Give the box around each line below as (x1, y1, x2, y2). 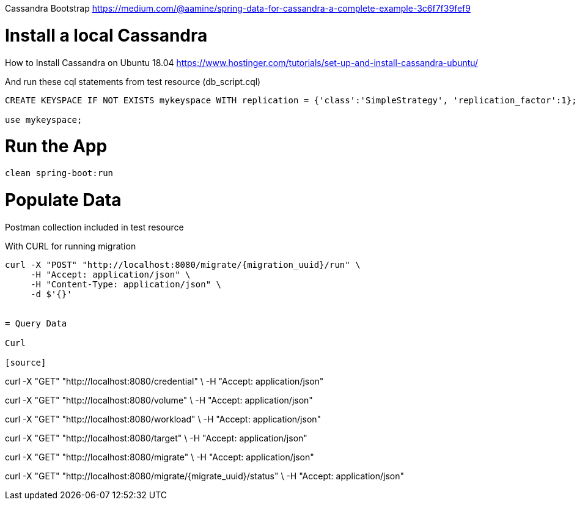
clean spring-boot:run (5, 168, 114, 178)
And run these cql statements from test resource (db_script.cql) (5, 76, 261, 87)
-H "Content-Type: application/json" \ (31, 279, 222, 289)
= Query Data (5, 318, 67, 328)
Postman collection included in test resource (5, 221, 184, 232)
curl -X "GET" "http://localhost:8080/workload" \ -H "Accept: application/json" (5, 413, 322, 424)
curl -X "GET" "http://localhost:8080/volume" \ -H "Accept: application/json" (5, 394, 313, 405)
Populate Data (5, 189, 122, 210)
